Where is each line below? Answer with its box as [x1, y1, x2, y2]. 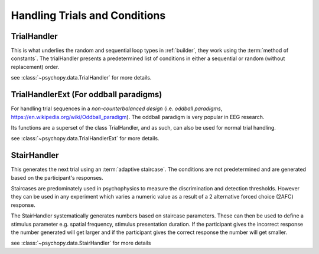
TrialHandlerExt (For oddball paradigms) [11, 90, 162, 100]
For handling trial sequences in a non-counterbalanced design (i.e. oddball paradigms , [11, 105, 223, 112]
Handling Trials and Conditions [11, 9, 166, 22]
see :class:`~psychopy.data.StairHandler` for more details [11, 239, 151, 247]
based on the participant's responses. [11, 174, 103, 181]
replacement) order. [11, 63, 60, 70]
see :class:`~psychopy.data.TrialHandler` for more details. [11, 74, 152, 81]
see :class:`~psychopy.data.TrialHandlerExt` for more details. [11, 135, 159, 142]
